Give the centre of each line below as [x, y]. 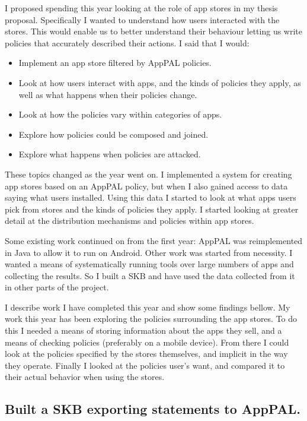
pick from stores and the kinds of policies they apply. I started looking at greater [152, 209]
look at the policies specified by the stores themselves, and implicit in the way [146, 354]
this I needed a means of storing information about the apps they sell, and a [143, 330]
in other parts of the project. [57, 287]
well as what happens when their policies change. [108, 94]
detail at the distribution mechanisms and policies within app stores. [129, 221]
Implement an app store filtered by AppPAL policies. [115, 63]
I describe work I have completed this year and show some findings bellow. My [148, 307]
